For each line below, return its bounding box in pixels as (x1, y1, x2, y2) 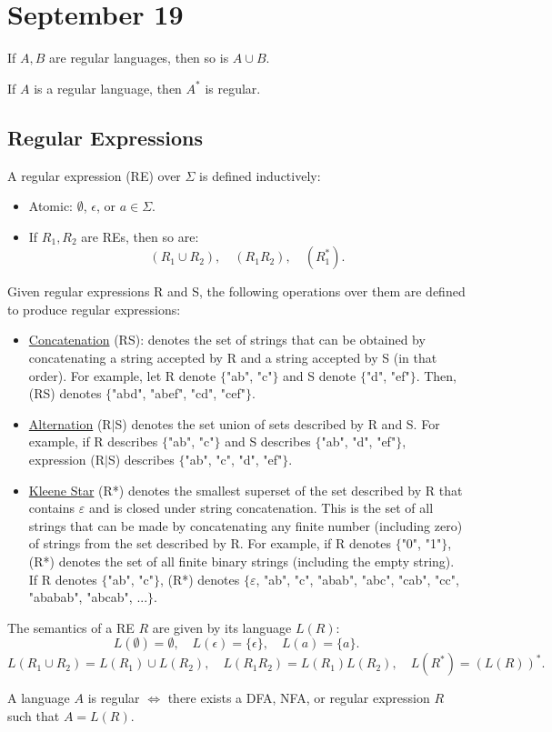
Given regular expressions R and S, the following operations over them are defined (7, 282, 466, 301)
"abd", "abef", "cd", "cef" (112, 384, 246, 403)
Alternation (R (28, 414, 112, 433)
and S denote (283, 366, 356, 385)
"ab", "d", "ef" (321, 432, 396, 451)
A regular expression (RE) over (7, 165, 181, 185)
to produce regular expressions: (7, 299, 181, 318)
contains (28, 498, 75, 517)
